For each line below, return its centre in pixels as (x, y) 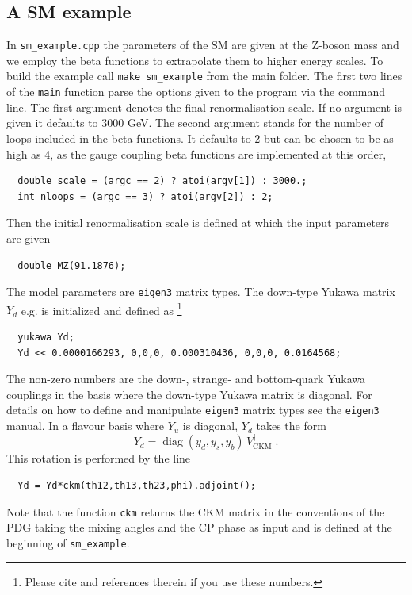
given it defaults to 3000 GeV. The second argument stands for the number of (195, 123)
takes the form (291, 426)
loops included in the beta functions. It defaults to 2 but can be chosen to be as (200, 138)
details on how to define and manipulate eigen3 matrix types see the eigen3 (193, 410)
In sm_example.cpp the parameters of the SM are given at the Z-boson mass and (203, 45)
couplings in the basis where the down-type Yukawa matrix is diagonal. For (189, 394)
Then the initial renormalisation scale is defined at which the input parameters (198, 223)
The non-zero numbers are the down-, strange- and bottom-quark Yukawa (186, 379)
